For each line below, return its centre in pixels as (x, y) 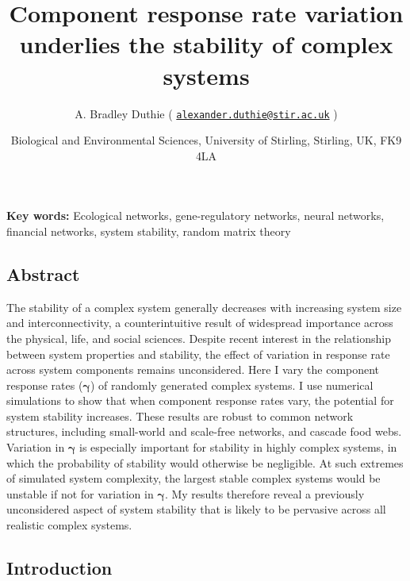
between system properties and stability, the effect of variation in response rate (198, 354)
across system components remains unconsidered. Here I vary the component (193, 369)
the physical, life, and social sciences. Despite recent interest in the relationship (199, 338)
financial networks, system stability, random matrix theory (149, 231)
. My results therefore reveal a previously (264, 493)
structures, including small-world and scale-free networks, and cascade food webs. (204, 431)
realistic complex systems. (69, 525)
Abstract (43, 273)
